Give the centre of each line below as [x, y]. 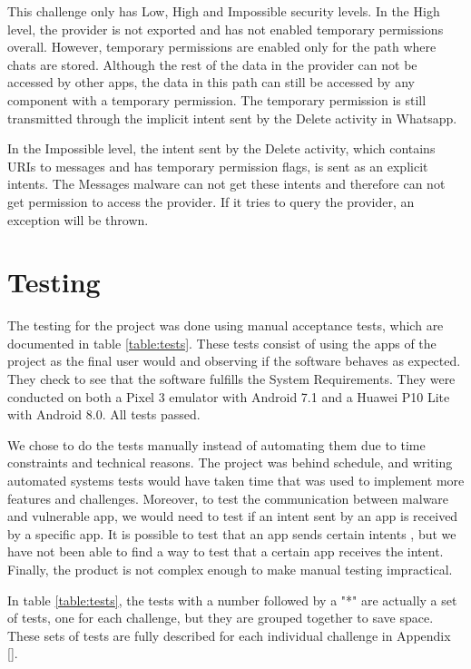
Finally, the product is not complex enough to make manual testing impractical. [230, 569]
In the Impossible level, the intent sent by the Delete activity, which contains [221, 148]
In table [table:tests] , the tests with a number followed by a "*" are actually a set [232, 600]
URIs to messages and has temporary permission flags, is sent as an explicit [218, 166]
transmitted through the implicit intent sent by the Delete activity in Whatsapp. [232, 118]
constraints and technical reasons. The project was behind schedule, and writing [230, 462]
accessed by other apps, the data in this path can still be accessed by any [211, 82]
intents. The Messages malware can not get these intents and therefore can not [226, 184]
